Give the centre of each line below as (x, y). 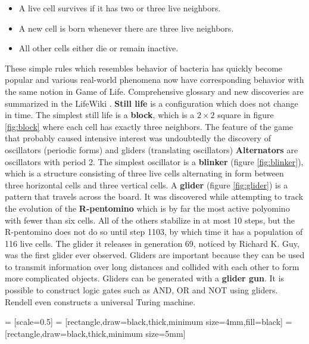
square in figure (246, 115)
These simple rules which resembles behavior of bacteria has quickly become (144, 68)
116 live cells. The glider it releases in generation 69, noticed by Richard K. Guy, (152, 243)
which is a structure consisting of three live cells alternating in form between (144, 173)
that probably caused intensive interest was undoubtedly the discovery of (138, 138)
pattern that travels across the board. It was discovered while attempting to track (154, 196)
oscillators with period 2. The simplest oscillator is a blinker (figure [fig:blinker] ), (154, 161)
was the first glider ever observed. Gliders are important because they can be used (155, 255)
